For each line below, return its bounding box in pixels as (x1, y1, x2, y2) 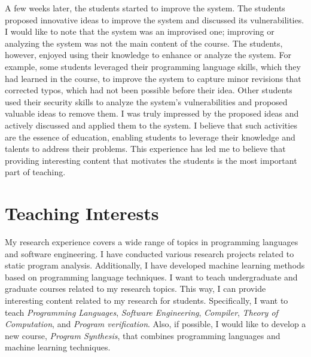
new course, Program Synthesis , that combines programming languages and (5, 329, 280, 341)
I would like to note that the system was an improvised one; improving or (5, 25, 275, 38)
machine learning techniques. (5, 341, 111, 353)
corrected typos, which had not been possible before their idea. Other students (5, 84, 292, 96)
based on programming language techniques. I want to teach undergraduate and (5, 270, 298, 283)
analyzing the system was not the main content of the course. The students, (5, 36, 283, 49)
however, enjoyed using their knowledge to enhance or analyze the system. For (5, 48, 291, 61)
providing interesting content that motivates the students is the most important (5, 154, 297, 166)
